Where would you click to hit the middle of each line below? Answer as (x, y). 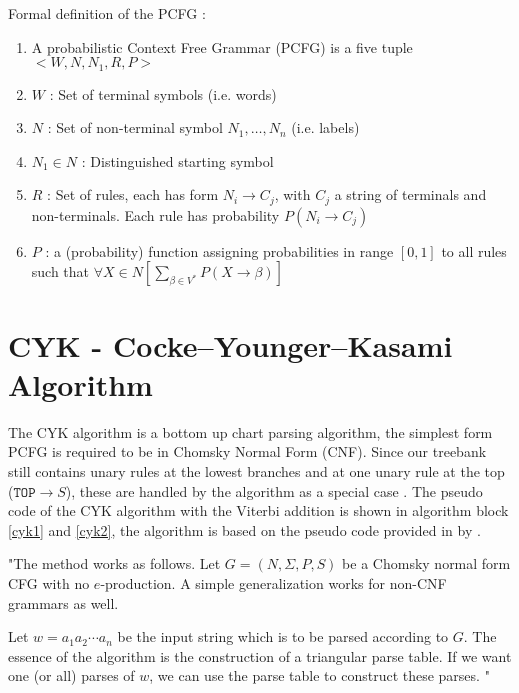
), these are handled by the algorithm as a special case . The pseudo (274, 490)
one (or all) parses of (71, 675)
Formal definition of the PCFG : (107, 13)
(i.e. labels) (325, 127)
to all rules (474, 250)
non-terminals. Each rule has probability (155, 214)
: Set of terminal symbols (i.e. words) (163, 93)
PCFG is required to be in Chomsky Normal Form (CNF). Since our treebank (247, 451)
